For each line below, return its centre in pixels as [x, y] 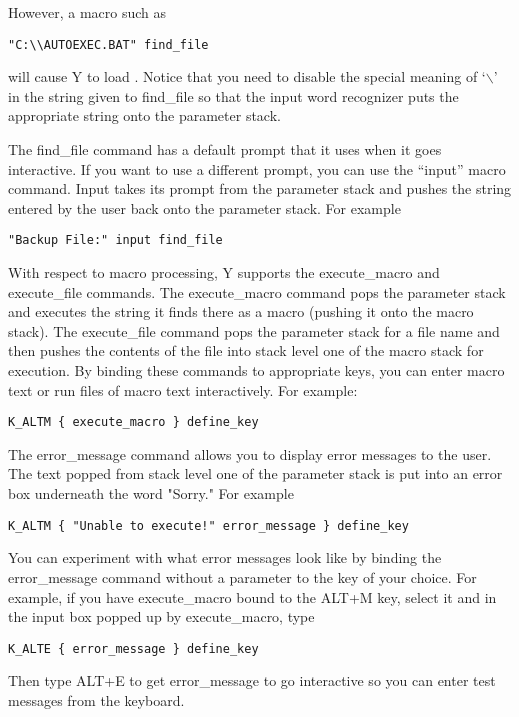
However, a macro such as [87, 12]
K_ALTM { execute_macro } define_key [133, 422]
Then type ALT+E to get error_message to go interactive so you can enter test [252, 680]
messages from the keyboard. [96, 699]
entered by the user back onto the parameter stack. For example [204, 207]
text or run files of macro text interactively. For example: [183, 389]
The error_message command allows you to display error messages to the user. [250, 453]
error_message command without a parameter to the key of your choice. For [242, 576]
